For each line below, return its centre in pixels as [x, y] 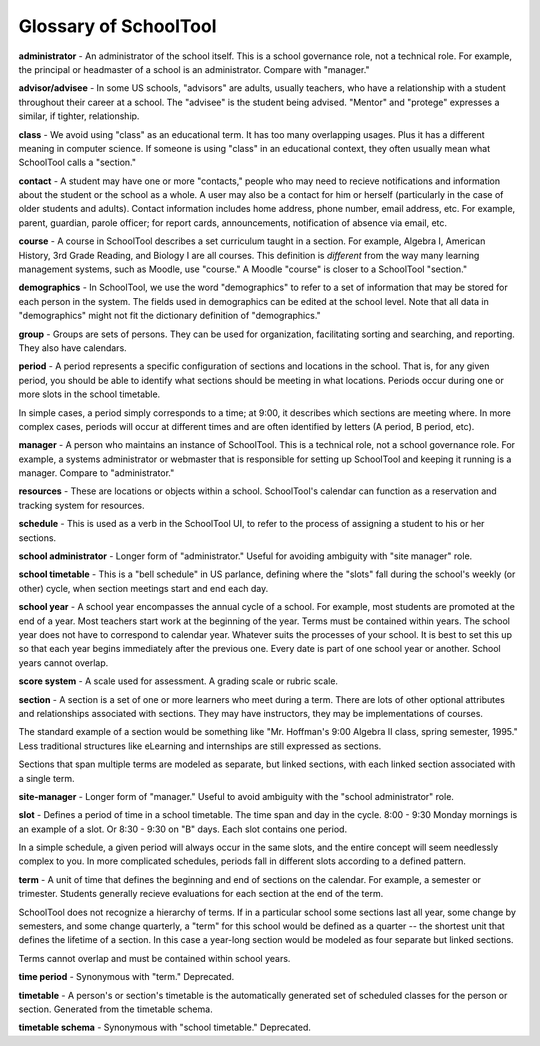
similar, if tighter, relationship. [79, 116]
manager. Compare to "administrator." [96, 473]
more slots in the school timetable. [89, 394]
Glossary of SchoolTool [117, 26]
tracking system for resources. [81, 505]
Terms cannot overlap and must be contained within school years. [154, 958]
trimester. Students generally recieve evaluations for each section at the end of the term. [201, 894]
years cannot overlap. [63, 662]
